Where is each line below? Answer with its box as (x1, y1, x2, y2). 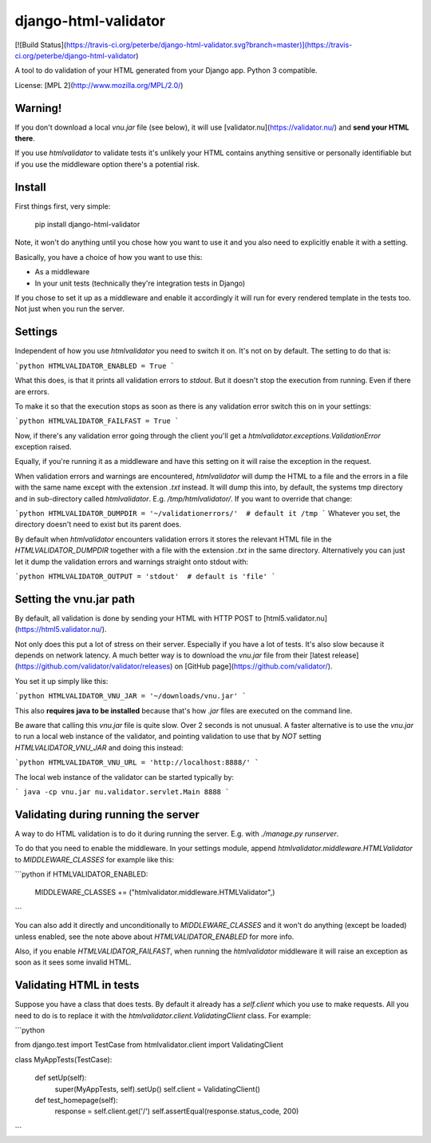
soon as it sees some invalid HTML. (14, 957, 132, 967)
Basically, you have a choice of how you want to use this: (14, 252, 203, 262)
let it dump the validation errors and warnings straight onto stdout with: (14, 557, 249, 566)
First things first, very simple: (14, 201, 111, 211)
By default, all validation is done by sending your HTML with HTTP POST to (14, 613, 263, 623)
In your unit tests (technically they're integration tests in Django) (34, 278, 246, 288)
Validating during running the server (14, 808, 200, 821)
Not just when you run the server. (14, 304, 125, 314)
